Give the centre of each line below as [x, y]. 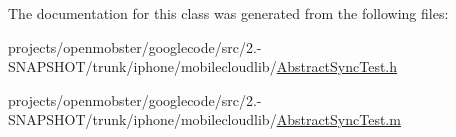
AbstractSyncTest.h [337, 66]
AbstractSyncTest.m [338, 119]
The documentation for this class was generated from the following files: [228, 13]
